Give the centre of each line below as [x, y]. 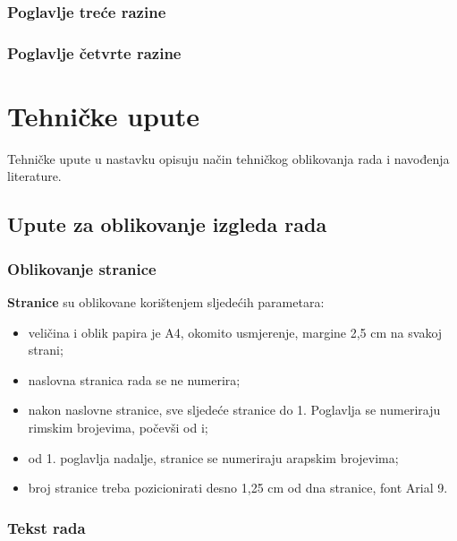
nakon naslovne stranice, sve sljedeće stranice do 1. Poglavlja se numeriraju [234, 410]
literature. [34, 176]
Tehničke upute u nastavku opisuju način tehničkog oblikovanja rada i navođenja [228, 158]
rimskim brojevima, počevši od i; [118, 427]
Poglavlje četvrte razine [94, 52]
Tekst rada [47, 527]
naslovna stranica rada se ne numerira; [134, 379]
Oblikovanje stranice [82, 268]
